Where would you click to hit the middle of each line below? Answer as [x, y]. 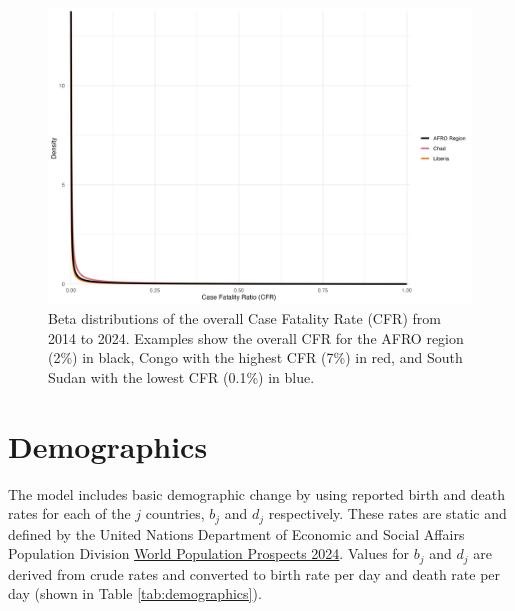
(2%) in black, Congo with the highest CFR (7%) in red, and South [255, 357]
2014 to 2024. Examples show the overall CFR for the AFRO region [256, 337]
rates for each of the [69, 513]
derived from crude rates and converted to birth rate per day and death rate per [254, 573]
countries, [175, 513]
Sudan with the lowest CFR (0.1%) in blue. [181, 376]
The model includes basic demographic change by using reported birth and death [257, 493]
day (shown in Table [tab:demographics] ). [135, 593]
